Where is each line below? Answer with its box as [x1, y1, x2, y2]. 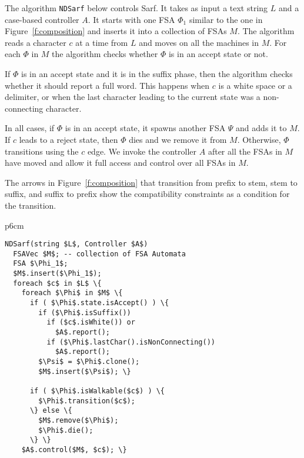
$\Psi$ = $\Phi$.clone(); [38, 357, 140, 366]
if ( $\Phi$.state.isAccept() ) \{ [29, 299, 169, 307]
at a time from [75, 36, 128, 48]
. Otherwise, [237, 133, 281, 145]
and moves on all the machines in [139, 36, 259, 48]
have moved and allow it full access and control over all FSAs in [5, 156, 236, 169]
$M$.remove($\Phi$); [38, 416, 119, 424]
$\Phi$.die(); [38, 426, 93, 434]
